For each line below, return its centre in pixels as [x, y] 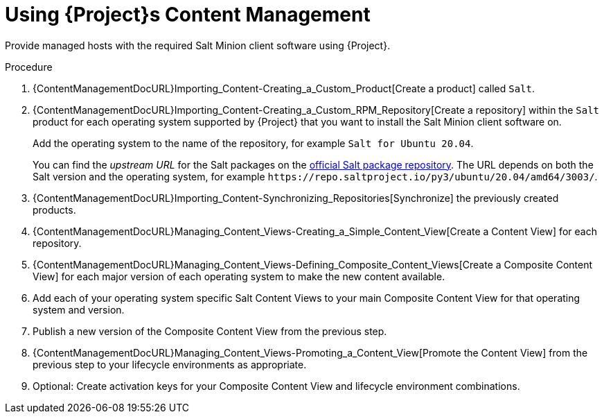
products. [54, 209]
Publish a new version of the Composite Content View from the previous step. [210, 331]
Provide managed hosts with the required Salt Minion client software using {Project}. [198, 45]
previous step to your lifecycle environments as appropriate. [170, 364]
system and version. [79, 309]
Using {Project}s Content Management [188, 15]
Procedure [29, 67]
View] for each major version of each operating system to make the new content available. [239, 276]
